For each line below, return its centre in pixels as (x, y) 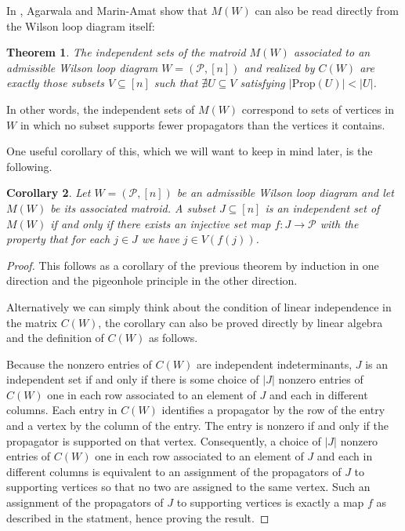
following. (29, 166)
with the (339, 223)
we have (160, 239)
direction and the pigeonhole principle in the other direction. (152, 280)
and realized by (279, 67)
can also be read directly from (327, 10)
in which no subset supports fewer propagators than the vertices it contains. (202, 124)
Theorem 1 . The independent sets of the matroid (126, 52)
